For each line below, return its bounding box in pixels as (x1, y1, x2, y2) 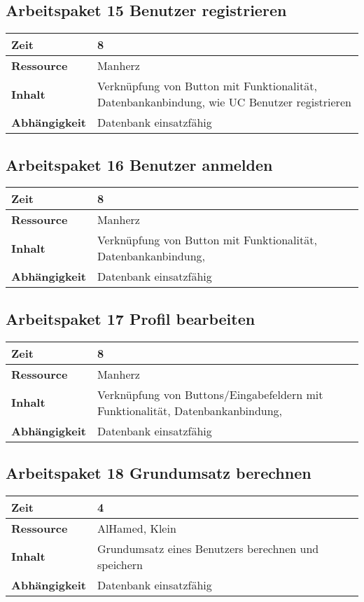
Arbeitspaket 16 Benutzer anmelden (6, 153, 273, 175)
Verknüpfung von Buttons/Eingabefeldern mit (97, 386, 323, 402)
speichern (97, 556, 143, 573)
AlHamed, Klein (97, 519, 176, 536)
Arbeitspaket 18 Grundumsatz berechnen (6, 462, 311, 483)
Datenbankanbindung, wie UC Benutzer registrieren (97, 94, 351, 111)
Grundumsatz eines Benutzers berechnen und (97, 540, 319, 556)
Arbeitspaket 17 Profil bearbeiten (6, 307, 255, 329)
